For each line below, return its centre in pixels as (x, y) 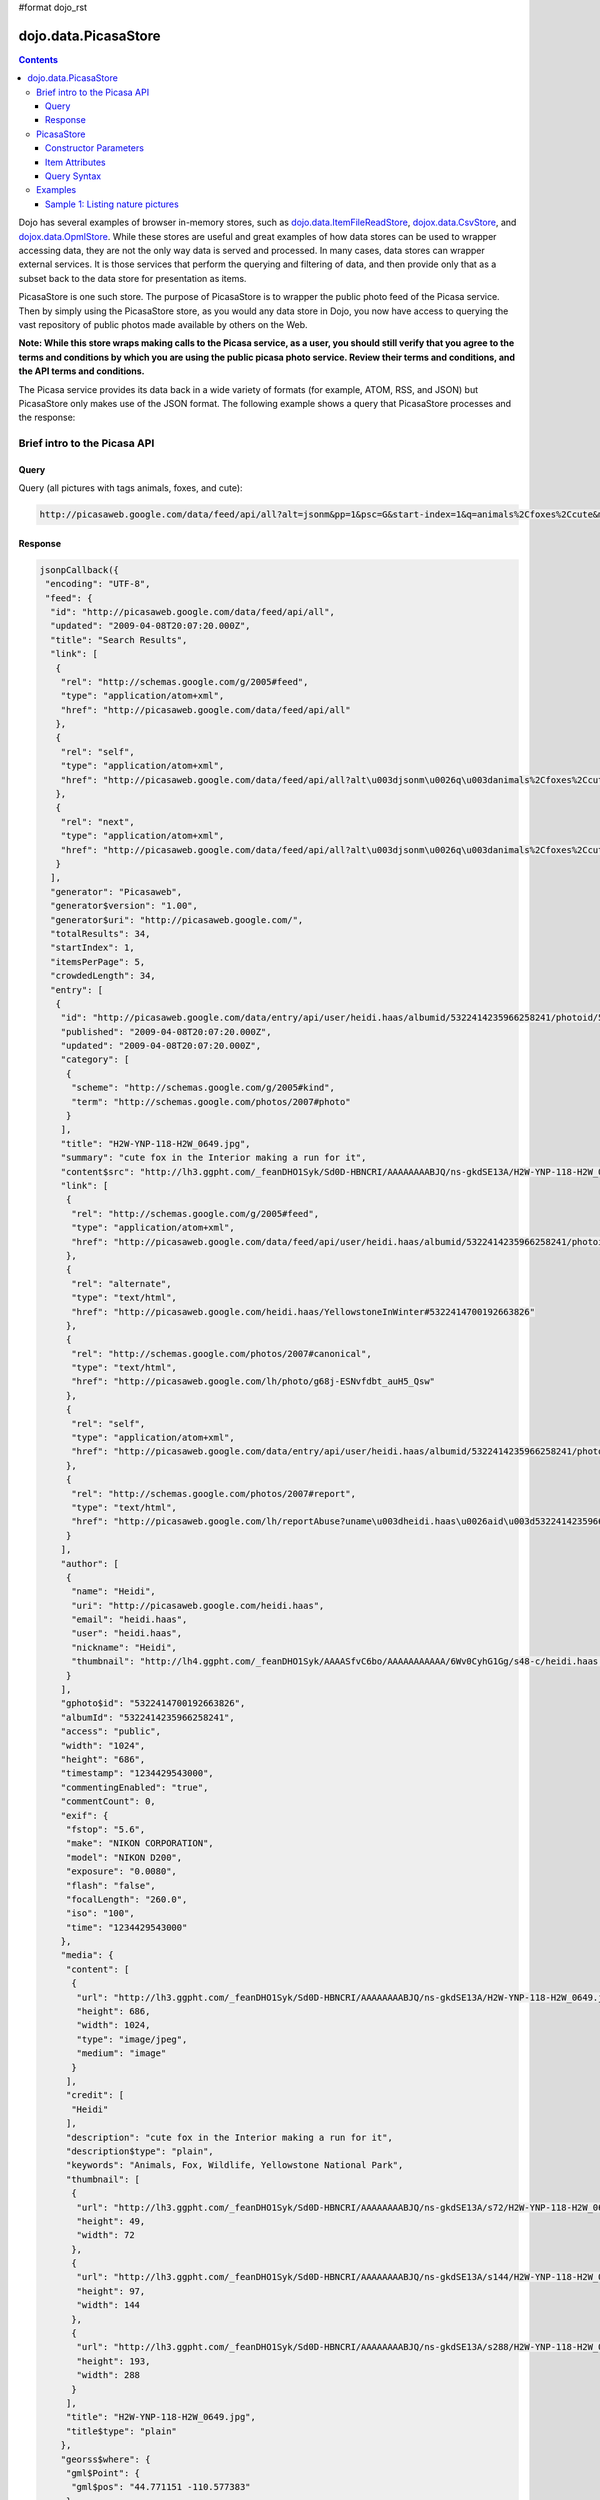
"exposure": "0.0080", (121, 1871)
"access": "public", (111, 1731)
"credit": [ (95, 2095)
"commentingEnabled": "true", (134, 1787)
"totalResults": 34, (100, 933)
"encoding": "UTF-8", (98, 584)
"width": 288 (108, 2375)
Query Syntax (73, 176)
